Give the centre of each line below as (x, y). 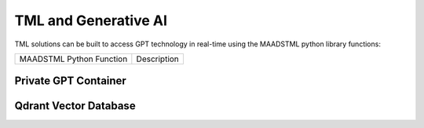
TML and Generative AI (91, 20)
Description (158, 59)
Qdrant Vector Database (75, 106)
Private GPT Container (71, 81)
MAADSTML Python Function (73, 59)
